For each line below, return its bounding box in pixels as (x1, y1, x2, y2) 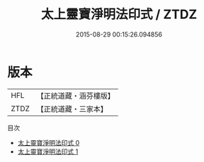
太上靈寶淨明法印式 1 (17, 147, 79, 156)
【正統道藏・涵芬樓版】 (36, 91, 115, 101)
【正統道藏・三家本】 (36, 104, 108, 113)
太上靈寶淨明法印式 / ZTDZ (40, 6, 198, 23)
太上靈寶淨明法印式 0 (17, 138, 80, 147)
